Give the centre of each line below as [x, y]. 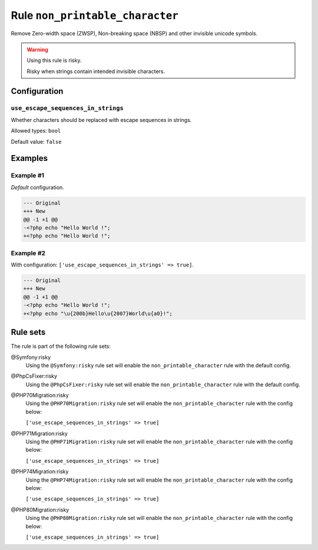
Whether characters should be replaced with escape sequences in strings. [101, 120]
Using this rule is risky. [54, 60]
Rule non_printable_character [95, 15]
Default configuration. [37, 187]
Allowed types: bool [36, 131]
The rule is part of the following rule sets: [61, 346]
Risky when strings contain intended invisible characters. [96, 71]
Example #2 [28, 253]
